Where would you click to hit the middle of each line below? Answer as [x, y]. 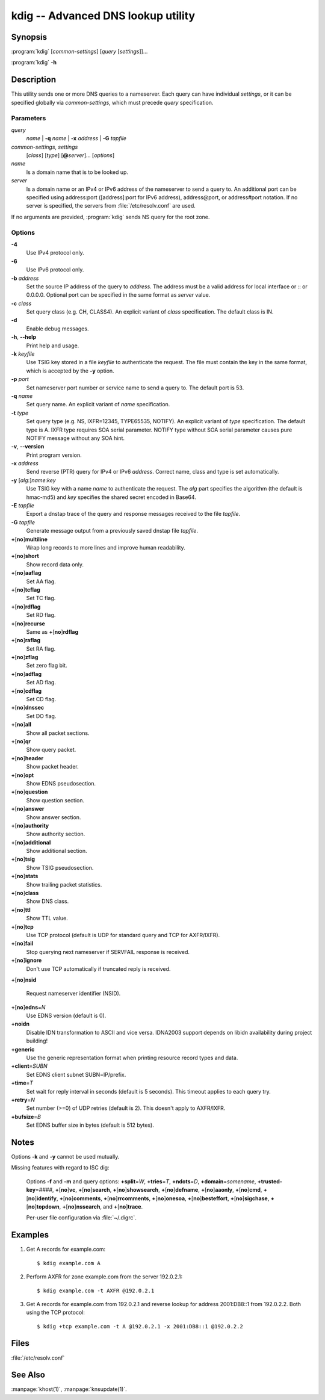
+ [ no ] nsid [24, 980]
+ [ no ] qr [21, 741]
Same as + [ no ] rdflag [52, 631]
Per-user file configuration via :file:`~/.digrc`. [81, 1218]
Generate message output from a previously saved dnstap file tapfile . [112, 531]
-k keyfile [23, 354]
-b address [25, 278]
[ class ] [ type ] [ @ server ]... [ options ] [70, 155]
